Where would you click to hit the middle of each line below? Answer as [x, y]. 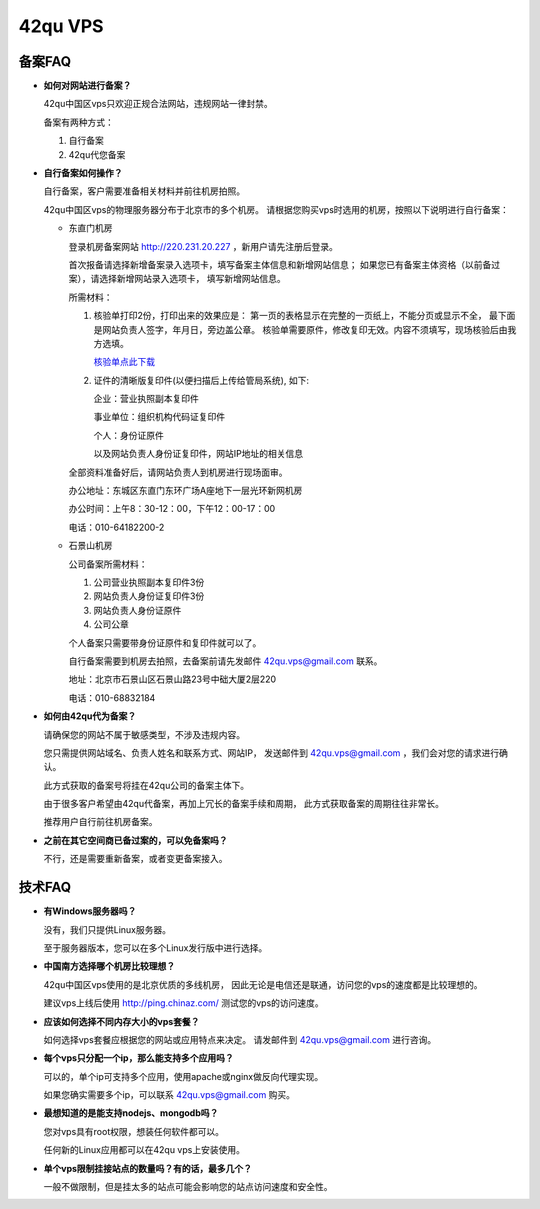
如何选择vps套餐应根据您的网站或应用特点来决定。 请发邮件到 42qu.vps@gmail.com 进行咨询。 [240, 1039]
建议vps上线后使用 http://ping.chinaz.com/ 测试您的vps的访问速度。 [183, 1003]
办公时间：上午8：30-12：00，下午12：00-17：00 [172, 509]
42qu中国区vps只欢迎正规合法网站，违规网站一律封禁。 [158, 104]
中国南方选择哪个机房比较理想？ [109, 966]
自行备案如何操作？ [83, 173]
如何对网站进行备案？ [87, 86]
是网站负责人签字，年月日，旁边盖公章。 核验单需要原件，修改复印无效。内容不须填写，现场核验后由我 [305, 329]
